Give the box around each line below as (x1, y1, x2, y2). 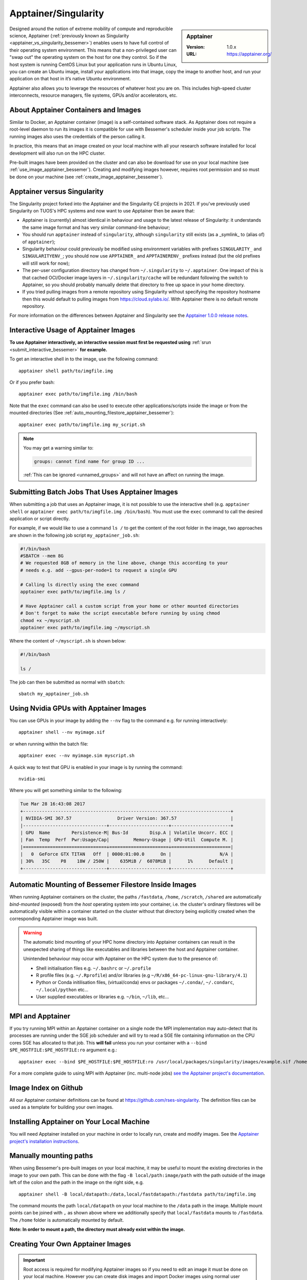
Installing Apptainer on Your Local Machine (9, 1118, 150, 1126)
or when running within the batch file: (9, 740, 89, 747)
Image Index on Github (9, 1083, 83, 1092)
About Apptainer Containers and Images (9, 105, 141, 114)
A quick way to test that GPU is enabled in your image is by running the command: (9, 764, 183, 770)
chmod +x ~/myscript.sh (20, 617, 80, 623)
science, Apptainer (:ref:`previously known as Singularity (9, 32, 129, 38)
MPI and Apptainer (9, 1012, 71, 1020)
